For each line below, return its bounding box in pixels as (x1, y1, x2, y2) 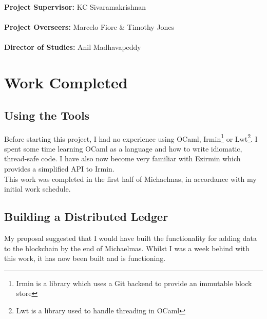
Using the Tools (4, 107, 90, 123)
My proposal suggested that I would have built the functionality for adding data (4, 232, 257, 243)
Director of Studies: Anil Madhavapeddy (4, 42, 141, 52)
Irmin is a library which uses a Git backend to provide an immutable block (16, 277, 252, 288)
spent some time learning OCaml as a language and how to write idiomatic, (4, 143, 242, 154)
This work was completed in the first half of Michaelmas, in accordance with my (4, 173, 257, 184)
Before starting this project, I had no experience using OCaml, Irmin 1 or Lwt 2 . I (4, 132, 258, 144)
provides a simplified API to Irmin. (4, 163, 115, 174)
